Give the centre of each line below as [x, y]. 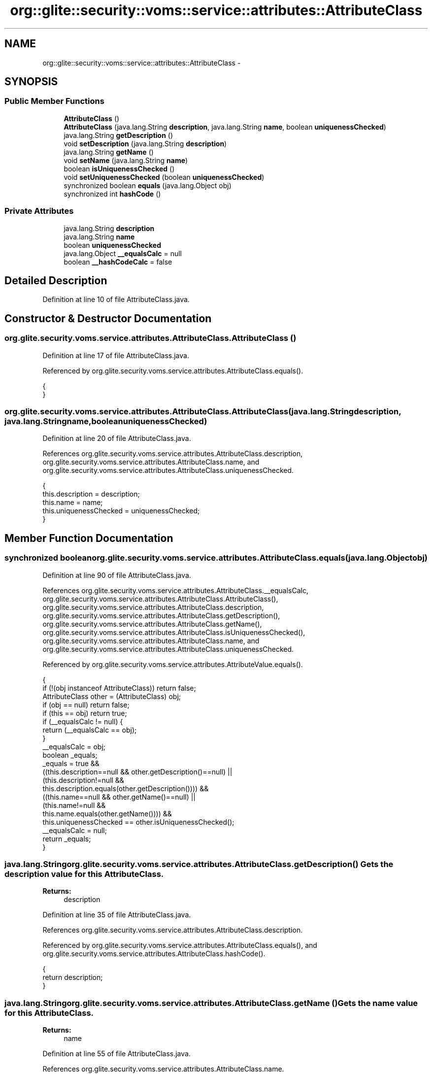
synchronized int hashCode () [112, 194]
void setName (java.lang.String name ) [126, 160]
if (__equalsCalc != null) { [83, 721]
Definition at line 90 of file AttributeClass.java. [117, 575]
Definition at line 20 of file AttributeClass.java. [117, 438]
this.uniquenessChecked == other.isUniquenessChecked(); [138, 822]
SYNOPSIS [31, 82]
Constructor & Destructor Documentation [108, 318]
